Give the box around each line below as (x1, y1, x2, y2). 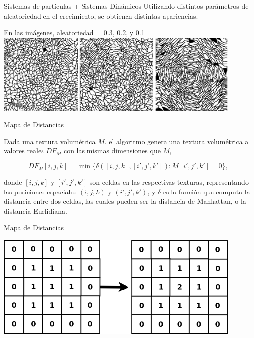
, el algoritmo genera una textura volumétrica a (104, 136, 249, 146)
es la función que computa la (163, 186, 250, 196)
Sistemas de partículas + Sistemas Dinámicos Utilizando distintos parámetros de (4, 1, 249, 11)
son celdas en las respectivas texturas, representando (89, 177, 249, 187)
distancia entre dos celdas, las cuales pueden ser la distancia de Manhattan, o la (4, 196, 246, 206)
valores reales (4, 145, 44, 156)
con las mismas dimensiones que (63, 145, 161, 156)
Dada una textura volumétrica (4, 136, 96, 146)
